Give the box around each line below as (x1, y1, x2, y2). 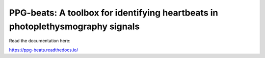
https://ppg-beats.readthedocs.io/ (9, 47, 79, 53)
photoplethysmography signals (9, 21, 140, 32)
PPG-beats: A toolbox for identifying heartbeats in (9, 7, 218, 18)
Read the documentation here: (9, 38, 71, 44)
